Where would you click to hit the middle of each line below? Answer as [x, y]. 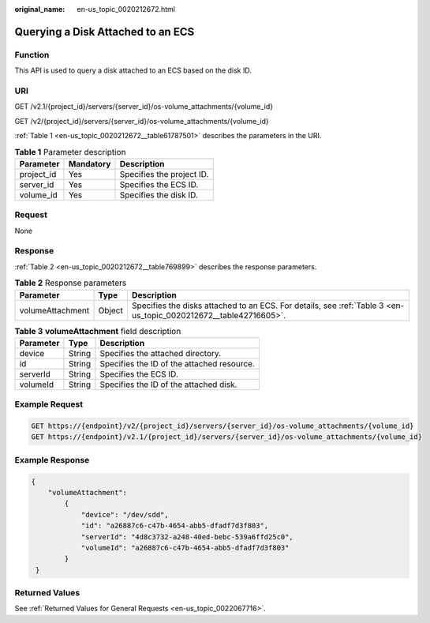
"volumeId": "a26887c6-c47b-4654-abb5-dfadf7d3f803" [185, 548]
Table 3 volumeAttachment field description [98, 331]
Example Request [49, 404]
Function [32, 54]
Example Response [52, 460]
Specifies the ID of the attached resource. [178, 363]
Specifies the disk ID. [159, 195]
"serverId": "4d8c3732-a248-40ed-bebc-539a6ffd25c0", [187, 537]
